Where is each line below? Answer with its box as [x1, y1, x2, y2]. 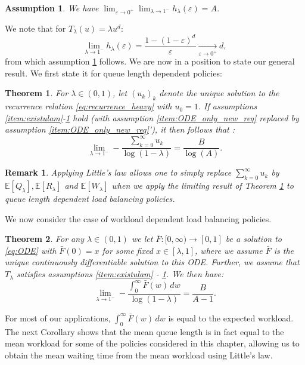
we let [131, 232, 153, 245]
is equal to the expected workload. [168, 311, 294, 324]
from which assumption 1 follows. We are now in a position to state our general [5, 55, 295, 68]
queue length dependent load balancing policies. [5, 192, 175, 205]
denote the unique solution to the [159, 87, 279, 99]
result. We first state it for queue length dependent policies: [5, 66, 222, 79]
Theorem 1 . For [5, 87, 69, 99]
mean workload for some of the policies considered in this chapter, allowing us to [5, 337, 300, 349]
